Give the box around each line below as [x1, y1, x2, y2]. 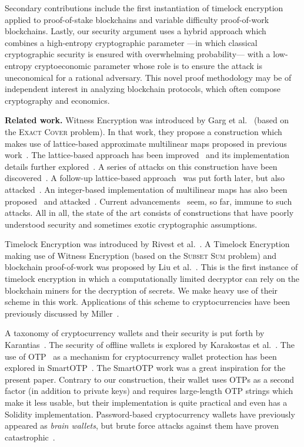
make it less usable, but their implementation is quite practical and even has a [5, 396, 288, 408]
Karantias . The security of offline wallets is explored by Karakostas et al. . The [5, 338, 295, 351]
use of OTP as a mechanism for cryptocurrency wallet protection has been [5, 350, 277, 362]
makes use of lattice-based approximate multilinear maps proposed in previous [5, 137, 287, 149]
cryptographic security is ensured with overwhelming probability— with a [5, 48, 270, 60]
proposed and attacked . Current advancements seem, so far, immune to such [5, 195, 292, 207]
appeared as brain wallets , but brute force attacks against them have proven [5, 419, 279, 432]
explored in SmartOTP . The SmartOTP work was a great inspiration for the [5, 361, 286, 374]
